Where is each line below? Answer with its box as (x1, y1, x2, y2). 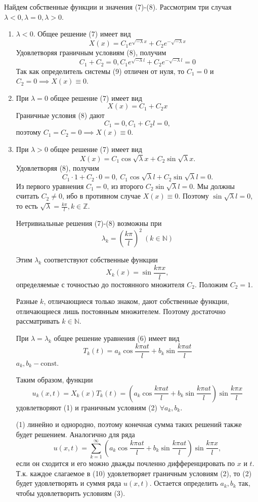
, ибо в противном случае (62, 190, 141, 201)
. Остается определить (149, 478, 218, 488)
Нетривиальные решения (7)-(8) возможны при (16, 217, 162, 228)
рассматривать (16, 316, 60, 326)
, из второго (107, 180, 144, 191)
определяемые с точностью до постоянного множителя (16, 279, 185, 289)
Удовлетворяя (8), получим (16, 162, 99, 173)
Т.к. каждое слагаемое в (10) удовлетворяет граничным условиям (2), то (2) (16, 468, 252, 478)
